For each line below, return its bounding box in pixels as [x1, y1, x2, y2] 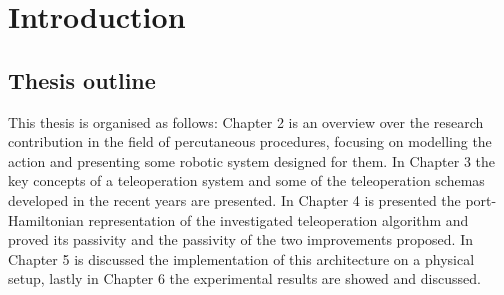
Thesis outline [8, 64, 156, 95]
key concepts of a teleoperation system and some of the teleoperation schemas [8, 170, 485, 191]
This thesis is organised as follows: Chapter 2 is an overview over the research [8, 111, 484, 132]
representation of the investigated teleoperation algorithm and [88, 209, 469, 230]
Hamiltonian [8, 209, 84, 230]
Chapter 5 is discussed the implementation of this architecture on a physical [8, 248, 475, 269]
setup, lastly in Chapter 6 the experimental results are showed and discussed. [8, 268, 481, 289]
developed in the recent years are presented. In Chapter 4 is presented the [8, 189, 461, 210]
